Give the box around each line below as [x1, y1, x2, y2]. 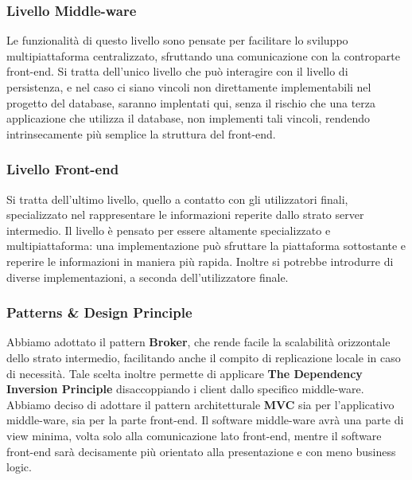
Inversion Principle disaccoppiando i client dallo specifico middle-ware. [6, 380, 364, 397]
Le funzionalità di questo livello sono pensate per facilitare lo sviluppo [6, 32, 348, 49]
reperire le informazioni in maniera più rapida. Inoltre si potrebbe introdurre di [6, 252, 394, 269]
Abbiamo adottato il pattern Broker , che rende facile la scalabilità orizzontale [6, 334, 391, 350]
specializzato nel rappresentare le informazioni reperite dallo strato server [6, 206, 364, 223]
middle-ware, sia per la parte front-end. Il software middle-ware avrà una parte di [6, 412, 404, 428]
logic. [6, 459, 32, 475]
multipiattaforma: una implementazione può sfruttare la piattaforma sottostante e [6, 237, 406, 254]
